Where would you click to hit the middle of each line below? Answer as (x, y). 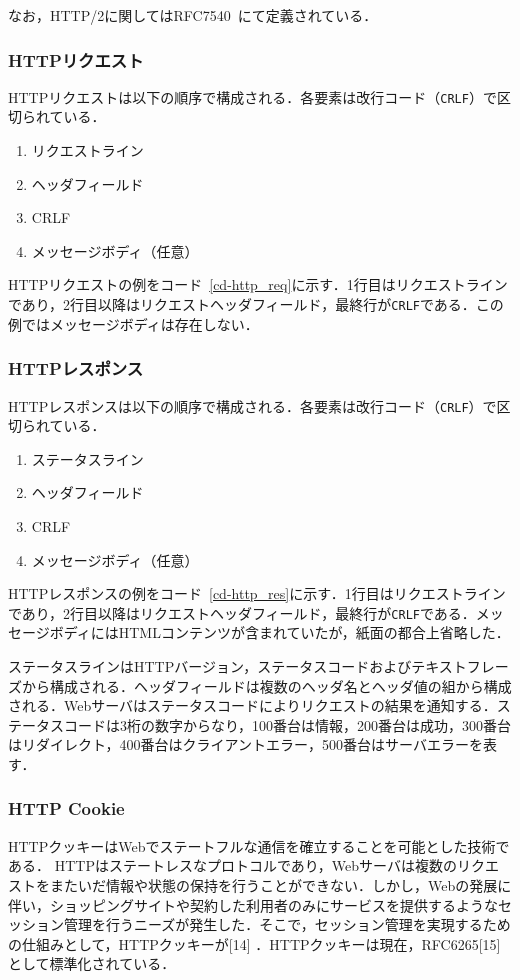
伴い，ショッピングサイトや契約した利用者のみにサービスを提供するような (253, 904)
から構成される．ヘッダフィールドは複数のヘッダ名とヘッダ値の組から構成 (266, 685)
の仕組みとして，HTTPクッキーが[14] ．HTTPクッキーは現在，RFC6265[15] (254, 943)
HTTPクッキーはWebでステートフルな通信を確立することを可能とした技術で (259, 845)
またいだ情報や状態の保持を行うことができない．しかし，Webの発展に (280, 884)
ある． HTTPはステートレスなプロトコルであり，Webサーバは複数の (232, 865)
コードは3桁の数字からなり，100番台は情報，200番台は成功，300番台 (287, 724)
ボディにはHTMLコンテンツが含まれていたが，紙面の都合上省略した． (279, 632)
